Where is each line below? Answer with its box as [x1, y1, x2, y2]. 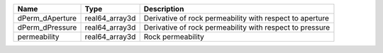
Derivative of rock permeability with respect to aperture [143, 13, 330, 23]
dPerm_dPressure [17, 23, 77, 32]
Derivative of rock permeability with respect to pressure [143, 23, 331, 32]
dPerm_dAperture [17, 13, 77, 23]
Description [143, 4, 184, 13]
